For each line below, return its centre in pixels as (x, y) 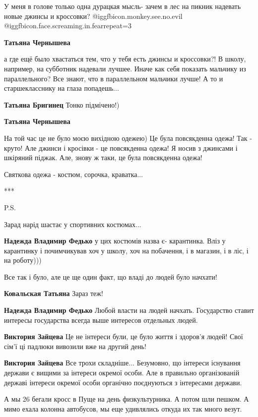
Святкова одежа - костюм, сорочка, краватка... (74, 174)
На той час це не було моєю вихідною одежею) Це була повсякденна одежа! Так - (128, 138)
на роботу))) (23, 260)
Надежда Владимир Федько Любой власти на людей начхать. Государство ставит (129, 310)
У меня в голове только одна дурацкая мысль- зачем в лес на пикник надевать (123, 6)
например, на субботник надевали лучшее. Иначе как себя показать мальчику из (125, 68)
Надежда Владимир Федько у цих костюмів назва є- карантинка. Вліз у (115, 241)
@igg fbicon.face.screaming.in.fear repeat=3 (68, 26)
